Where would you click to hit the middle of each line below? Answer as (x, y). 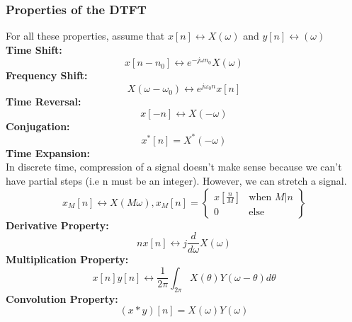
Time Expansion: (48, 153)
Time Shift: (34, 49)
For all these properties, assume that (85, 36)
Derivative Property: (57, 225)
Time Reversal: (44, 102)
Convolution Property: (62, 298)
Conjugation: (38, 126)
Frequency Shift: (47, 75)
